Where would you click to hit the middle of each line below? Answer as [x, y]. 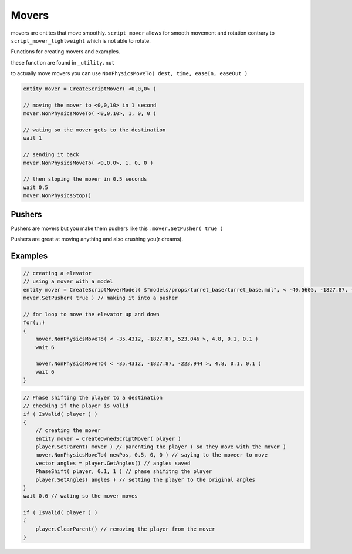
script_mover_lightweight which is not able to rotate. [81, 40]
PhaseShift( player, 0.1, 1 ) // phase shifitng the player [124, 472]
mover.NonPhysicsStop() [57, 196]
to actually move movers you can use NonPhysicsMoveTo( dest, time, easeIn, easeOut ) [129, 73]
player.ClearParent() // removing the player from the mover [125, 529]
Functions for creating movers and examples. [65, 52]
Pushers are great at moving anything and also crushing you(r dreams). [97, 239]
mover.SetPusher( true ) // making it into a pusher [101, 298]
